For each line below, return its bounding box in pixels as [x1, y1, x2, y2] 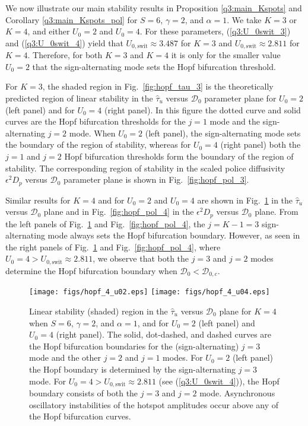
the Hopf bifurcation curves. [29, 410, 131, 422]
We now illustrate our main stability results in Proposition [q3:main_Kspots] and [5, 2, 302, 14]
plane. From [255, 205, 299, 218]
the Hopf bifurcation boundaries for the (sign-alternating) [29, 339, 239, 352]
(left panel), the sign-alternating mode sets [145, 126, 301, 139]
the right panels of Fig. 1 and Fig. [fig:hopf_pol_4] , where [5, 240, 221, 253]
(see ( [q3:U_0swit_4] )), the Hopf [158, 374, 280, 387]
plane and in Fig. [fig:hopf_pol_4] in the [43, 205, 194, 218]
